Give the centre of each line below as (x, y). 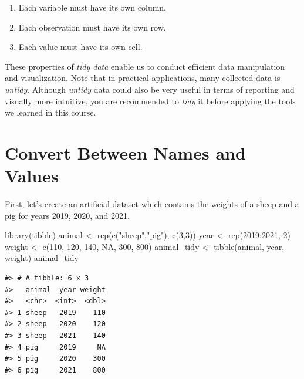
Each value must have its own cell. (80, 47)
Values (32, 176)
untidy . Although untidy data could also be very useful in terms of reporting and (150, 89)
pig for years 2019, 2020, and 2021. (67, 215)
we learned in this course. (50, 112)
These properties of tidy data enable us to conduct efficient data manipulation (145, 66)
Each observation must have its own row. (92, 27)
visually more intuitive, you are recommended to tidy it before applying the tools (150, 101)
